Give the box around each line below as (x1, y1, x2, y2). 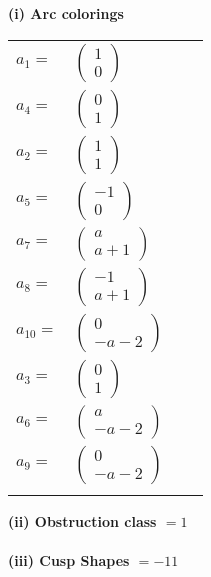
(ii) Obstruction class (8, 510, 157, 531)
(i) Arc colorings (8, 3, 124, 23)
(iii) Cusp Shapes (8, 549, 130, 570)
